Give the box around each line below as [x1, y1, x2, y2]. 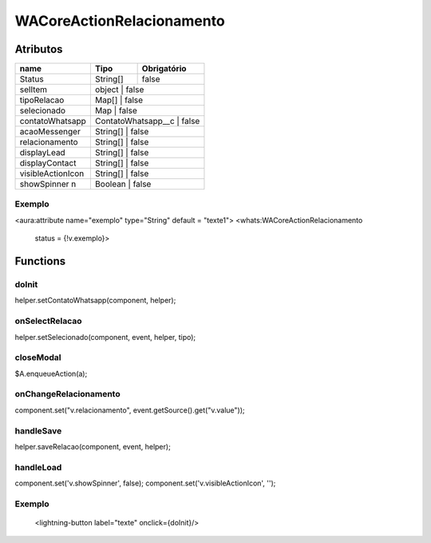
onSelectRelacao [14, 316, 83, 327]
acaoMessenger [19, 126, 81, 138]
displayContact [19, 158, 77, 169]
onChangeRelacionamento [14, 389, 121, 400]
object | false [94, 84, 144, 95]
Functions [14, 254, 66, 268]
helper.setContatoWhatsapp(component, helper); [14, 296, 176, 305]
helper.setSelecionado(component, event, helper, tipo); [14, 332, 196, 341]
